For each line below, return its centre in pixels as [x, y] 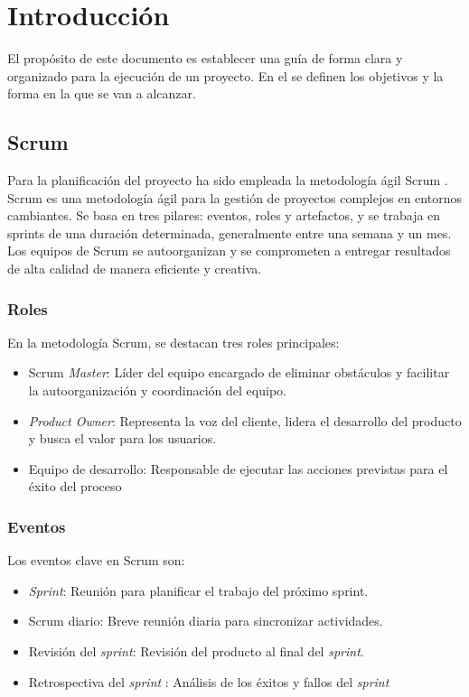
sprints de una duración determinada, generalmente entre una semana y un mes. [230, 232]
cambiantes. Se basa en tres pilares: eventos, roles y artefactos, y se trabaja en [224, 215]
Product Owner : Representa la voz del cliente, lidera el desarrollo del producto [245, 420]
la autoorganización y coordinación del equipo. [157, 390]
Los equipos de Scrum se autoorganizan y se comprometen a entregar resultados [229, 251]
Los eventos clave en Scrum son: [96, 560]
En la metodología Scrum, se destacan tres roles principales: [174, 342]
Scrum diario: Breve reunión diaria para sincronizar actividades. [206, 621]
